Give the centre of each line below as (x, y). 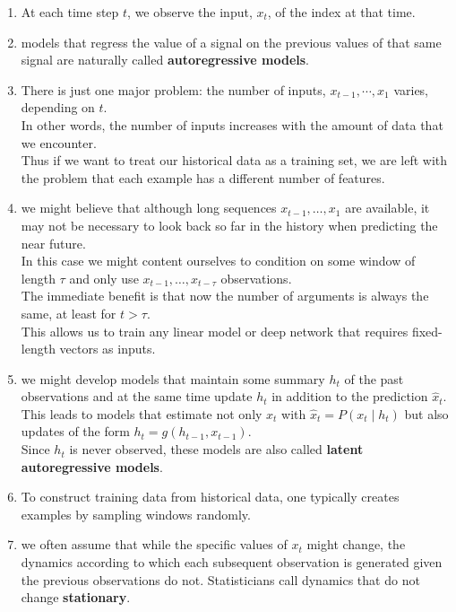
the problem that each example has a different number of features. (203, 177)
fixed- (427, 331)
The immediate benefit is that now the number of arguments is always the (225, 296)
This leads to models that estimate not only (142, 413)
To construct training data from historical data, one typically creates (210, 497)
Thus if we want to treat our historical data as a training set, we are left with (234, 160)
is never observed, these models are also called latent (216, 449)
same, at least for (69, 313)
